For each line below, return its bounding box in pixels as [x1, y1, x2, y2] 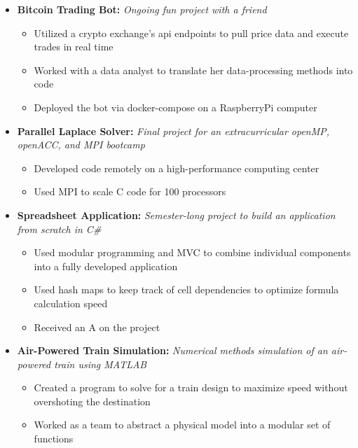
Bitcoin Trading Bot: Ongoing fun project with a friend [17, 2, 267, 16]
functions [34, 431, 74, 446]
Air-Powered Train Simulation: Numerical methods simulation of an [17, 343, 328, 358]
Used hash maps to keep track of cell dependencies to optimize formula [34, 282, 339, 297]
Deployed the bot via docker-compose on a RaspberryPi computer [34, 99, 317, 114]
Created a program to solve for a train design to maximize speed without [34, 380, 348, 395]
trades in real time [34, 39, 113, 54]
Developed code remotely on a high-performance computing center [34, 160, 319, 175]
